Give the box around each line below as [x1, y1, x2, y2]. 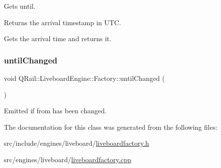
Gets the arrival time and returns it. [4, 33, 111, 44]
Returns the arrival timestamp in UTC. [4, 17, 121, 27]
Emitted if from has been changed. [4, 106, 107, 116]
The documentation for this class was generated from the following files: [4, 122, 218, 132]
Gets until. [4, 1, 36, 11]
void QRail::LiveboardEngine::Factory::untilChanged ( [4, 73, 165, 83]
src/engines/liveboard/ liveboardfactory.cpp [4, 154, 131, 164]
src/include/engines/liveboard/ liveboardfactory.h [4, 138, 149, 148]
